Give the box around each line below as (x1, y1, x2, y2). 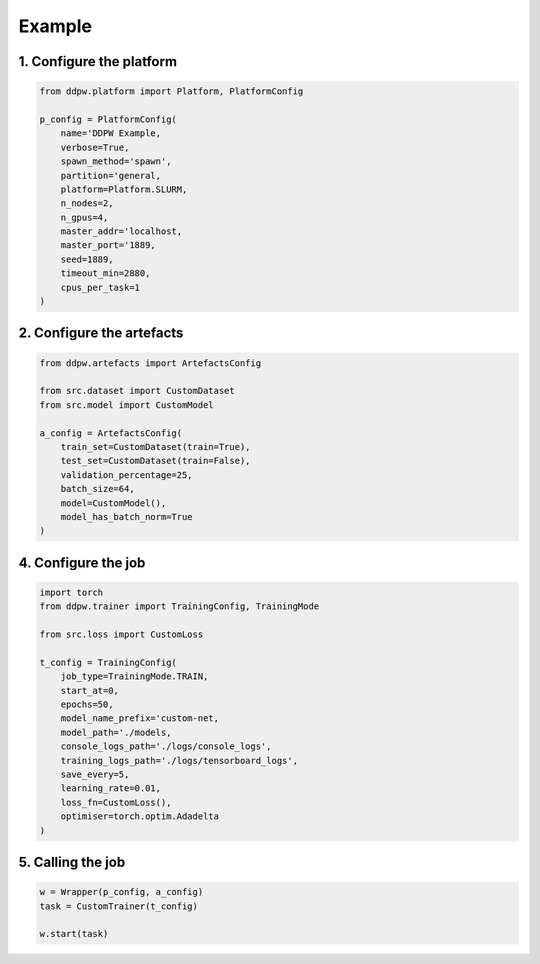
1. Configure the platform (18, 53, 178, 70)
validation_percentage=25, (60, 469, 194, 480)
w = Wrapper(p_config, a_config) (39, 886, 204, 898)
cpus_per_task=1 (60, 281, 140, 293)
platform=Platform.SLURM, (60, 183, 188, 195)
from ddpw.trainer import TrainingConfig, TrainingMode (39, 601, 320, 612)
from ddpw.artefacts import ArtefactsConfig (39, 357, 262, 369)
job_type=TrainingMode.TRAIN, (60, 671, 209, 682)
